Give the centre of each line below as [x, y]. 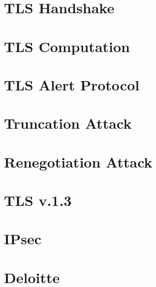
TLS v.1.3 [38, 200]
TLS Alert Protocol [72, 84]
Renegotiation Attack [78, 161]
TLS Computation [67, 46]
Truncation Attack [68, 123]
